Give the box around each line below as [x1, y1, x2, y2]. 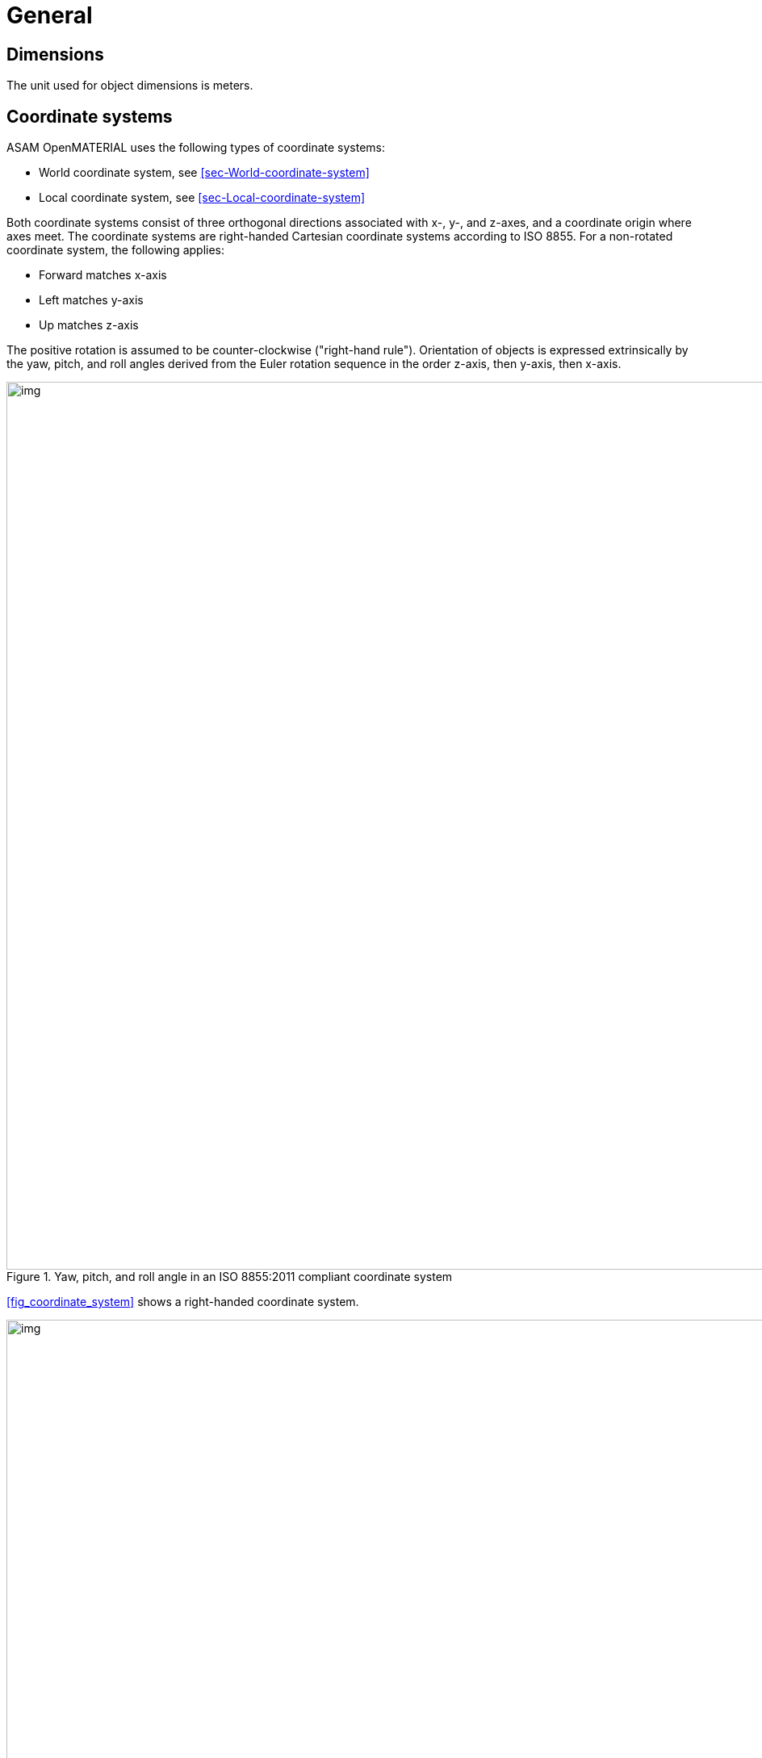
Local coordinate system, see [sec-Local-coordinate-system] [39, 190, 366, 205]
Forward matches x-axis [39, 268, 167, 283]
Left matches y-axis [39, 293, 144, 308]
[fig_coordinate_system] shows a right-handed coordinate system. [6, 1295, 359, 1309]
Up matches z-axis [39, 318, 139, 333]
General [6, 2, 93, 29]
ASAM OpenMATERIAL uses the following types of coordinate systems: [6, 140, 385, 155]
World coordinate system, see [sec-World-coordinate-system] [39, 165, 370, 180]
